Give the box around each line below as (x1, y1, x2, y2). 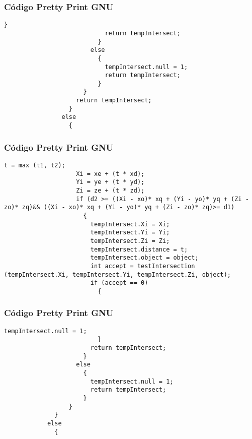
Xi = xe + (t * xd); (76, 170, 145, 177)
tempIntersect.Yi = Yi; (90, 229, 170, 236)
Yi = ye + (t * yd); (76, 178, 145, 186)
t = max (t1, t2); (4, 161, 65, 169)
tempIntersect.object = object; (90, 254, 199, 262)
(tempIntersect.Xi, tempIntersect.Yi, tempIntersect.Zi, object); (4, 271, 231, 278)
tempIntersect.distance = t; (90, 245, 188, 253)
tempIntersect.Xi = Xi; (90, 220, 170, 228)
